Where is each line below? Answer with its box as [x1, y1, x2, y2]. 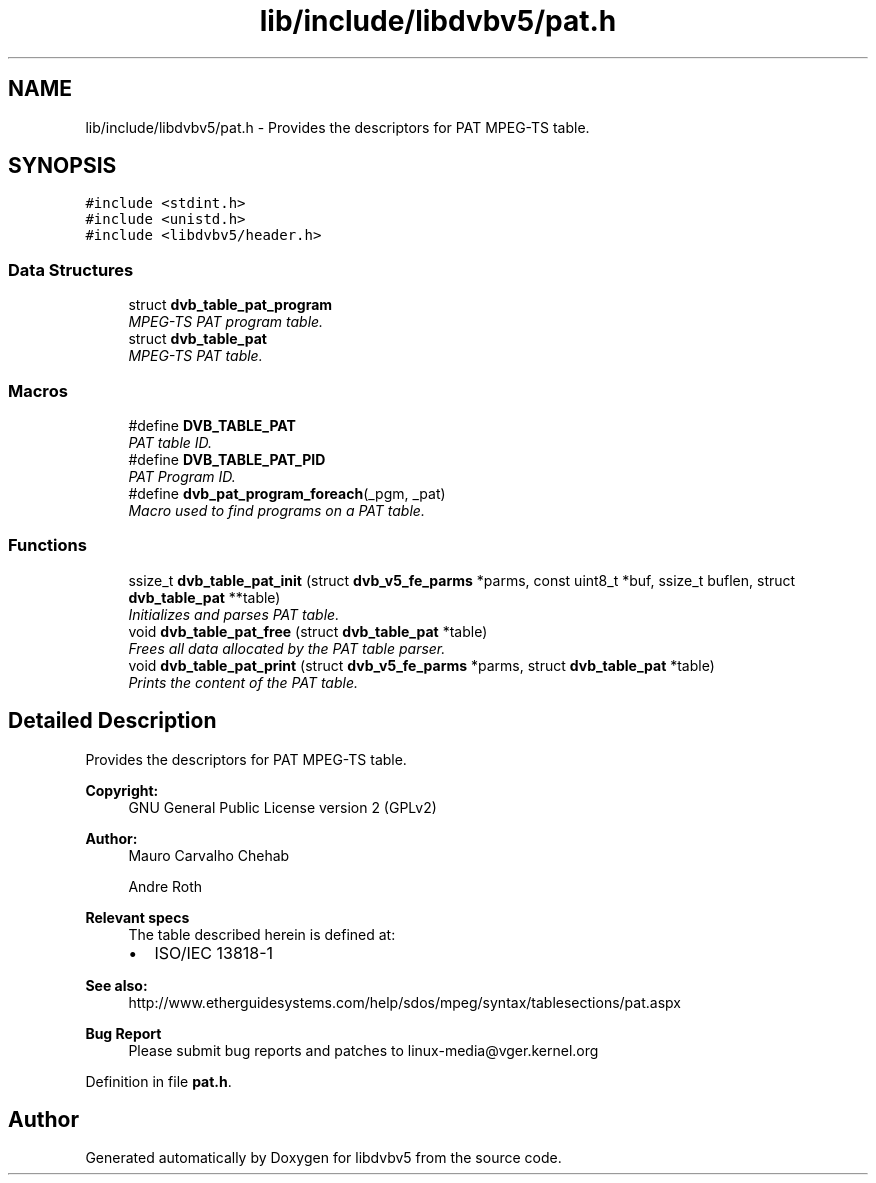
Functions [8, 535, 87, 556]
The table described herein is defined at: [128, 925, 396, 943]
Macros [8, 380, 68, 401]
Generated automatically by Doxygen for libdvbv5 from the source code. [85, 1149, 562, 1167]
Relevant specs [85, 908, 190, 926]
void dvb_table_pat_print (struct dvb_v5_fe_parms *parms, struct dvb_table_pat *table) [128, 656, 715, 674]
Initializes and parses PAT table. [128, 605, 340, 623]
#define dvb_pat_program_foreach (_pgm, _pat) [128, 484, 446, 502]
